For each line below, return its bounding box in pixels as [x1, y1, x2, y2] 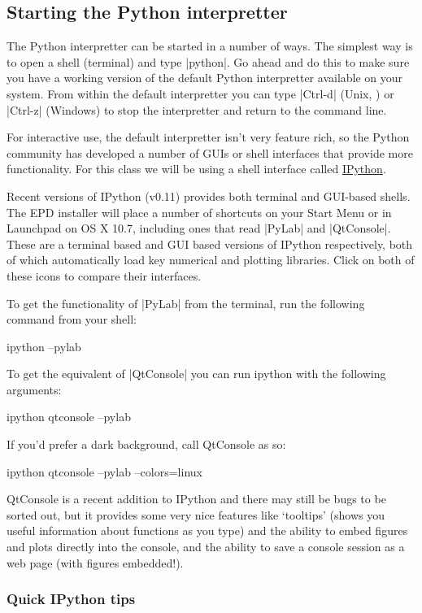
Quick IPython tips [7, 589, 136, 609]
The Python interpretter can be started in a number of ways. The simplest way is [7, 37, 413, 54]
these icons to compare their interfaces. [7, 267, 202, 284]
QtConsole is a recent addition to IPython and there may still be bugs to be [7, 490, 386, 507]
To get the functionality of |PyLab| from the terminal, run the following [7, 294, 365, 311]
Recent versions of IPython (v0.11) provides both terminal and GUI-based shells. [7, 187, 411, 204]
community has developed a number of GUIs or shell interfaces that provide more [7, 144, 413, 161]
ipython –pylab [7, 337, 81, 354]
